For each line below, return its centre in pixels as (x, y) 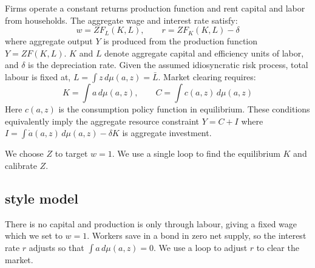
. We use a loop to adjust (201, 247)
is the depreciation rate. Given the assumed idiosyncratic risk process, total (168, 65)
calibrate (21, 165)
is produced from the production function (181, 41)
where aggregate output (49, 41)
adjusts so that (56, 247)
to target (71, 153)
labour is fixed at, (38, 76)
